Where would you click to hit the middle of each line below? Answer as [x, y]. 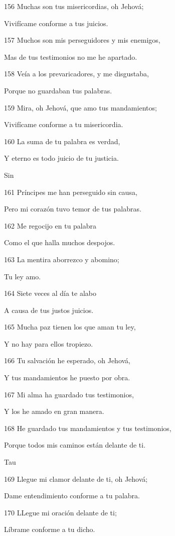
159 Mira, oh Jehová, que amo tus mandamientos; [80, 107]
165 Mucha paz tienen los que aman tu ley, [70, 327]
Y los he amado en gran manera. [54, 411]
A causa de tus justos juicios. [49, 310]
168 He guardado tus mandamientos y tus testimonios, [88, 428]
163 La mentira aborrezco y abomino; [62, 259]
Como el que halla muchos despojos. [60, 242]
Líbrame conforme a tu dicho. [50, 529]
